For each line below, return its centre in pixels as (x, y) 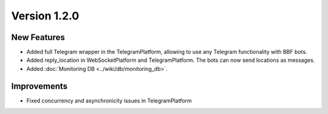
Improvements (39, 86)
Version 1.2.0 (45, 16)
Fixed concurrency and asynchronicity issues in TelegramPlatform (109, 101)
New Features (38, 37)
